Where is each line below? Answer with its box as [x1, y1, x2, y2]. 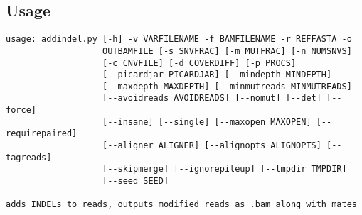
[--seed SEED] [102, 176, 169, 187]
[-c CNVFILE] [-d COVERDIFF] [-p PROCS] [102, 57, 297, 68]
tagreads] [6, 152, 52, 162]
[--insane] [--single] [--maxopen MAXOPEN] [102, 116, 312, 127]
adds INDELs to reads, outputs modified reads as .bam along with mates [6, 199, 357, 210]
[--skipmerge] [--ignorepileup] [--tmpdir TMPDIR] [102, 164, 347, 175]
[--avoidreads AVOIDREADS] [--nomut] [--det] [102, 93, 321, 104]
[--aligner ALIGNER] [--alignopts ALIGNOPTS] [102, 140, 321, 151]
